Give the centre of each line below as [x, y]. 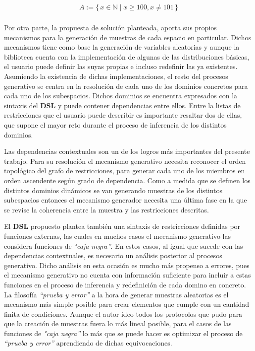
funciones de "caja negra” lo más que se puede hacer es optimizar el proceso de [123, 333]
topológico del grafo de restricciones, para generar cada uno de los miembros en [125, 171]
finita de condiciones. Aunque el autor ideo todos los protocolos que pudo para [123, 314]
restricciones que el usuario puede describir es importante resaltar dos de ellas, [123, 115]
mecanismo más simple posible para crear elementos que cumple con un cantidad [127, 304]
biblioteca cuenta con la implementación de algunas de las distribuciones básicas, [127, 56]
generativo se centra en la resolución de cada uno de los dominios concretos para [126, 86]
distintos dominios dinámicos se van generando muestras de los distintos [113, 190]
